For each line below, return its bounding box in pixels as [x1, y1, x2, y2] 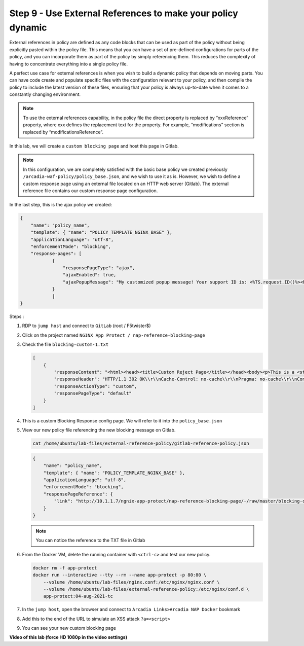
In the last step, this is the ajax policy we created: [9, 202, 112, 208]
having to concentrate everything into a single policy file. [9, 61, 128, 67]
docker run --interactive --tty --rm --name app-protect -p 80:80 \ [32, 572, 207, 578]
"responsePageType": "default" [54, 390, 132, 397]
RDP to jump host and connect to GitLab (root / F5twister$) [22, 322, 151, 329]
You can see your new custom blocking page [22, 625, 117, 631]
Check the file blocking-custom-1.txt [22, 341, 109, 347]
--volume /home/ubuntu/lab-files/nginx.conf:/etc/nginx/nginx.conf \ [43, 579, 220, 585]
